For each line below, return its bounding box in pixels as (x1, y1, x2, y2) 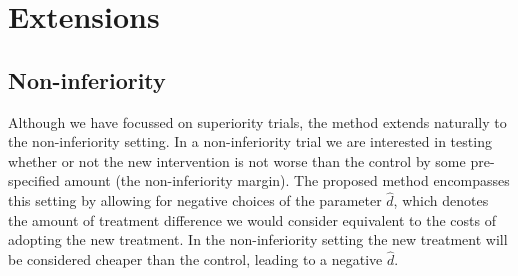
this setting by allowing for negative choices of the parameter (8, 190, 382, 211)
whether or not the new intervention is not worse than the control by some (8, 150, 466, 171)
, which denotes (393, 190, 489, 211)
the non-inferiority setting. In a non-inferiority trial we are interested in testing (8, 131, 492, 152)
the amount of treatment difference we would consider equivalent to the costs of (8, 209, 496, 230)
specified (8, 170, 60, 191)
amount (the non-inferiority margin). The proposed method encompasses (64, 170, 510, 191)
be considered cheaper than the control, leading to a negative (8, 249, 383, 270)
